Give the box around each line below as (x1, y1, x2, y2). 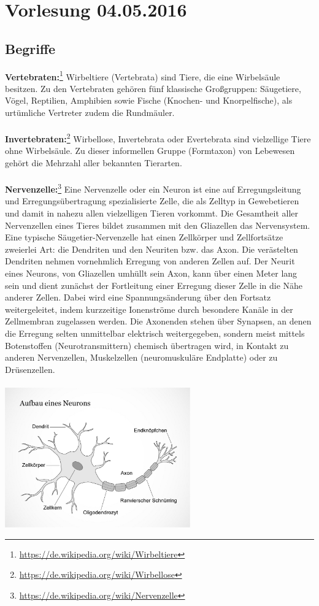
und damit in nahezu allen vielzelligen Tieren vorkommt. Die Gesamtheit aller (5, 207, 299, 220)
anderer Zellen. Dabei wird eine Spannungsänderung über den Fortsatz (5, 291, 271, 304)
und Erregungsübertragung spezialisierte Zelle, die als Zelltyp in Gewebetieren (5, 194, 299, 207)
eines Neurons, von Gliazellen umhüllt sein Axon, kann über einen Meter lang (5, 267, 298, 280)
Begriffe (5, 39, 56, 58)
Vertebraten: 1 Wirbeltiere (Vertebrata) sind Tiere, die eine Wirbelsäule (5, 68, 280, 83)
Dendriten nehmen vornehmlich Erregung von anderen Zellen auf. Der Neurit (5, 255, 295, 267)
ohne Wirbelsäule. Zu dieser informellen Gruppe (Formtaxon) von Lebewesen (5, 144, 295, 157)
